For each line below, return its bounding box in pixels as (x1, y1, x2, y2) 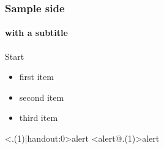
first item (19, 70, 54, 83)
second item (19, 90, 64, 103)
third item (19, 111, 58, 124)
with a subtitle (5, 26, 68, 39)
